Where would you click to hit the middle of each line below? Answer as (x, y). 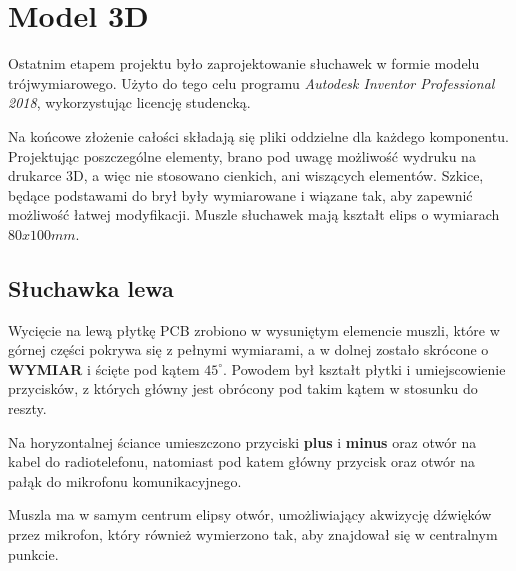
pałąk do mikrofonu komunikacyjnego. (125, 480)
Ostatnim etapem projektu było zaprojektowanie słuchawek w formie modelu (244, 63)
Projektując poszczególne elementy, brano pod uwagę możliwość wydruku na (242, 155)
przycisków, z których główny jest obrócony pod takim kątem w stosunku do (243, 388)
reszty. (27, 408)
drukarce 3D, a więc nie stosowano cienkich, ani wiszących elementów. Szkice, (246, 175)
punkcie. (33, 553)
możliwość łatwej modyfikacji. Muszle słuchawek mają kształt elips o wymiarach (254, 214)
